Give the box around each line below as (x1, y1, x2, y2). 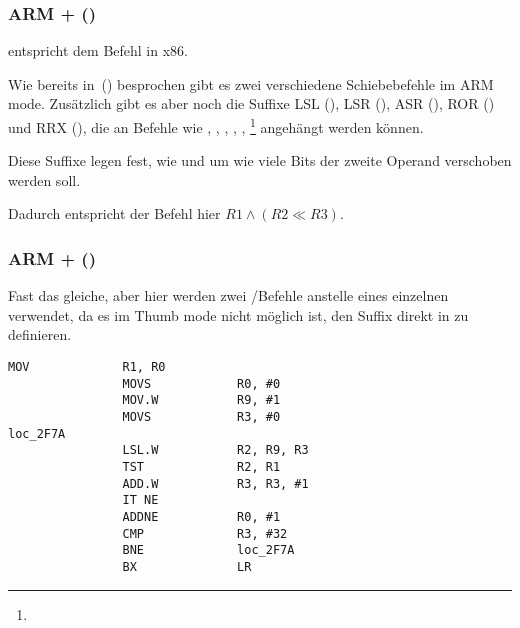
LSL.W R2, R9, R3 (122, 443, 309, 458)
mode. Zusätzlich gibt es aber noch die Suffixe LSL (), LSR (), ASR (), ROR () (8, 93, 495, 114)
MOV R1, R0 (8, 360, 166, 375)
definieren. (8, 324, 72, 345)
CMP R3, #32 (122, 526, 288, 541)
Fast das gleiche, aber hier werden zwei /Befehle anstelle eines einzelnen (8, 285, 449, 306)
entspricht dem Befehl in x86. (8, 40, 188, 61)
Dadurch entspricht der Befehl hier (8, 203, 221, 224)
